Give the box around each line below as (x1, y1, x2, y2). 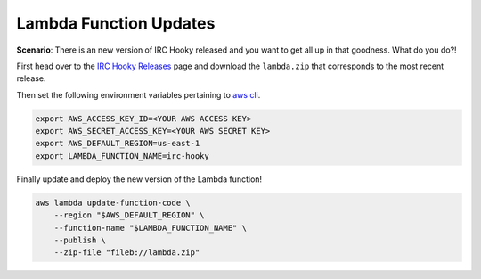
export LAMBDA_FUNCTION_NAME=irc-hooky (35, 151, 209, 160)
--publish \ (53, 235, 107, 245)
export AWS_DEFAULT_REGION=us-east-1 (35, 138, 200, 149)
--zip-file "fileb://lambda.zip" (53, 248, 200, 258)
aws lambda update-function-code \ (35, 197, 191, 208)
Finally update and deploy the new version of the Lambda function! (16, 174, 263, 185)
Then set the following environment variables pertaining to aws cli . (16, 89, 261, 100)
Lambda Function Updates (16, 13, 216, 33)
